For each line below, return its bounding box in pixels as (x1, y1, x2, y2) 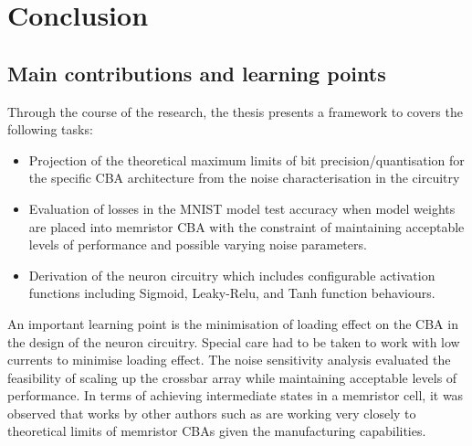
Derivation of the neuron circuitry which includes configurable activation (28, 265, 435, 284)
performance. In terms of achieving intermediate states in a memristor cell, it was (7, 386, 464, 405)
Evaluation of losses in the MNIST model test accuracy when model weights (28, 198, 456, 218)
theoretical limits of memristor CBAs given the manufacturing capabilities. (7, 421, 426, 441)
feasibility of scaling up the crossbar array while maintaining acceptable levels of (7, 367, 457, 387)
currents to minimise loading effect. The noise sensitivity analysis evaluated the (7, 350, 451, 369)
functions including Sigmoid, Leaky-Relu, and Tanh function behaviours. (28, 283, 435, 303)
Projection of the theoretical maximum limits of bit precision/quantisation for (28, 150, 465, 169)
